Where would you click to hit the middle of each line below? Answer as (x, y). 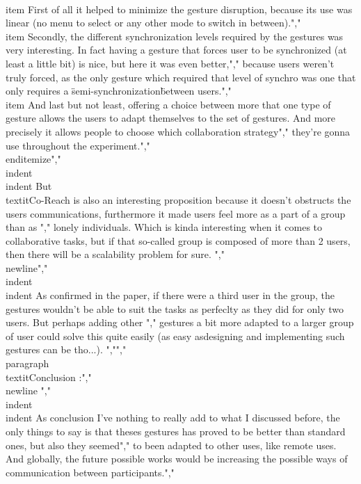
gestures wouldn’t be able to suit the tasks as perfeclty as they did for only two (175, 308)
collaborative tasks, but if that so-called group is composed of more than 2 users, (178, 240)
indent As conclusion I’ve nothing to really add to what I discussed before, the (173, 418)
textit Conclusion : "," (49, 377)
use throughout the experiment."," (78, 145)
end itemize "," (33, 159)
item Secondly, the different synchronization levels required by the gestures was (175, 36)
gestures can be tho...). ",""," (66, 349)
